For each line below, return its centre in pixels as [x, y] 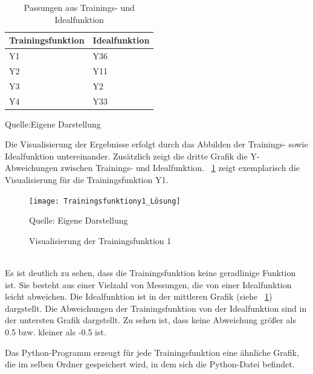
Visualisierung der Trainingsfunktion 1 [100, 240]
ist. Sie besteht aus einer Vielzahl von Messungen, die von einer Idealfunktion [148, 284]
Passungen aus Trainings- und [79, 7]
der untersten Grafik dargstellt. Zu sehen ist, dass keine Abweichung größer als [150, 320]
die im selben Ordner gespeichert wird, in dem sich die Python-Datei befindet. [150, 364]
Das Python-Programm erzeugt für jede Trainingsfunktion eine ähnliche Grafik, [152, 352]
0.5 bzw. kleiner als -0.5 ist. [56, 332]
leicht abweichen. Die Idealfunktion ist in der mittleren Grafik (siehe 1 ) [139, 296]
